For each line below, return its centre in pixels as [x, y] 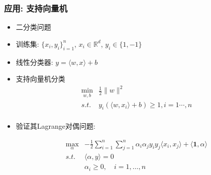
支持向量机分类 [40, 79]
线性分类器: [34, 62]
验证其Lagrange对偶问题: [56, 126]
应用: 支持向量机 [36, 8]
